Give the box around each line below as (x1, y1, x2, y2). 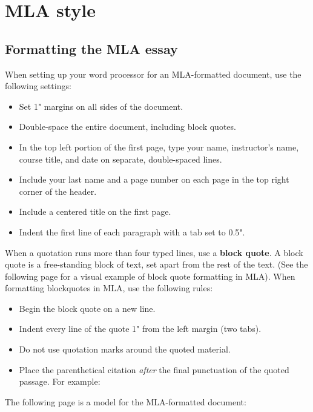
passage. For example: (19, 375, 100, 388)
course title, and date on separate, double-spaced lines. (19, 152, 222, 165)
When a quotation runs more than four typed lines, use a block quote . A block (5, 246, 303, 258)
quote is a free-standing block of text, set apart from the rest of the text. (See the (5, 258, 308, 271)
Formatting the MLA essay (5, 39, 178, 58)
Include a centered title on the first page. (19, 205, 171, 218)
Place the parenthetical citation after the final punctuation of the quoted (19, 363, 289, 376)
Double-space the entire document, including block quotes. (19, 120, 236, 133)
